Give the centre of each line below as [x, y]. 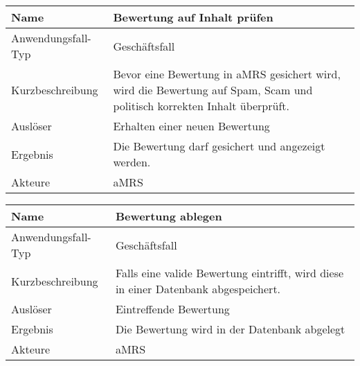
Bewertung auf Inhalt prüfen [193, 17]
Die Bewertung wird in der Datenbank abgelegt [230, 329]
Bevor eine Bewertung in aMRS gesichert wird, [227, 74]
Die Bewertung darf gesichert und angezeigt [219, 146]
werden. [132, 162]
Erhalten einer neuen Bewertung [191, 126]
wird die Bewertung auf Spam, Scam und [213, 90]
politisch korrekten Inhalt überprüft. [201, 106]
